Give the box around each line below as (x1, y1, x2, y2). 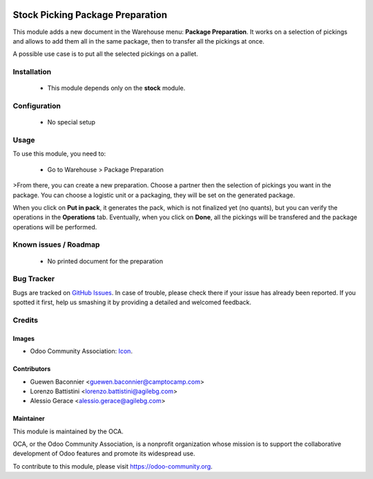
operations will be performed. (12, 223, 97, 231)
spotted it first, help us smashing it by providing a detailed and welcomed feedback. (12, 298, 251, 307)
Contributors (12, 365, 51, 373)
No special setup (47, 118, 96, 126)
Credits (12, 315, 38, 325)
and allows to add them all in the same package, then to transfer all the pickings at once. (12, 37, 265, 45)
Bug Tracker (12, 274, 55, 283)
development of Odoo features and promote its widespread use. (12, 449, 195, 458)
